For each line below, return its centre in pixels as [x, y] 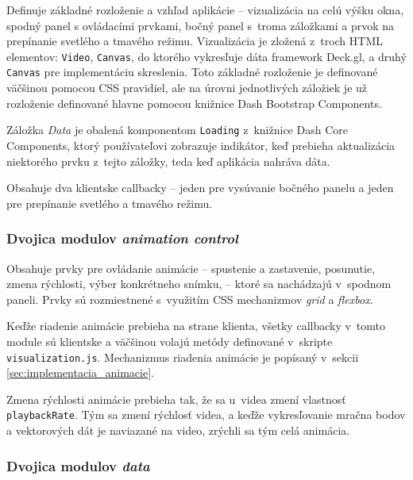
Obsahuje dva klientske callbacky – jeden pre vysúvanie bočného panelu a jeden [200, 188]
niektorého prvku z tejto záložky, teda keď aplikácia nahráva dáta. [168, 161]
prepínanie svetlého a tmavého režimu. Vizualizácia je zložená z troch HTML [195, 41]
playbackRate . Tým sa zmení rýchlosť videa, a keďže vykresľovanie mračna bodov [206, 415]
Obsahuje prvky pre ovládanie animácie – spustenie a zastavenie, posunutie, [191, 268]
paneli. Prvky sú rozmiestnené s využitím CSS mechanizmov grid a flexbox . [190, 299]
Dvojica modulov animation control [122, 238]
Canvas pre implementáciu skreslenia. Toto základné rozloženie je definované [192, 72]
